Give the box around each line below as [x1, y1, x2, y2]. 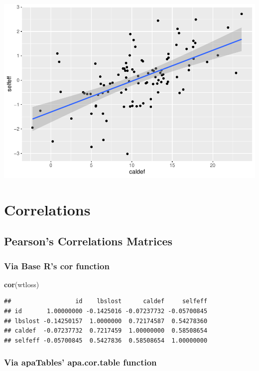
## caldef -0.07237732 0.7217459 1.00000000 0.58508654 [4, 327, 208, 335]
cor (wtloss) [4, 279, 39, 289]
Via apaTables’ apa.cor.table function [4, 356, 157, 369]
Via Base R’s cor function [4, 259, 110, 272]
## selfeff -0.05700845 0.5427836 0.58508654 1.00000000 [4, 337, 208, 344]
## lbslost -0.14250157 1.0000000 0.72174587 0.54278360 [4, 317, 208, 325]
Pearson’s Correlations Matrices [4, 233, 173, 249]
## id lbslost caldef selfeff [4, 298, 208, 305]
